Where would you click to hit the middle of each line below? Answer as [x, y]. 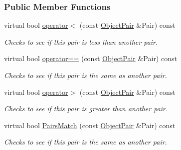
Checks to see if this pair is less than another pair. [81, 41]
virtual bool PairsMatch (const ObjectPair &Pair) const [90, 125]
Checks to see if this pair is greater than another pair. [86, 109]
